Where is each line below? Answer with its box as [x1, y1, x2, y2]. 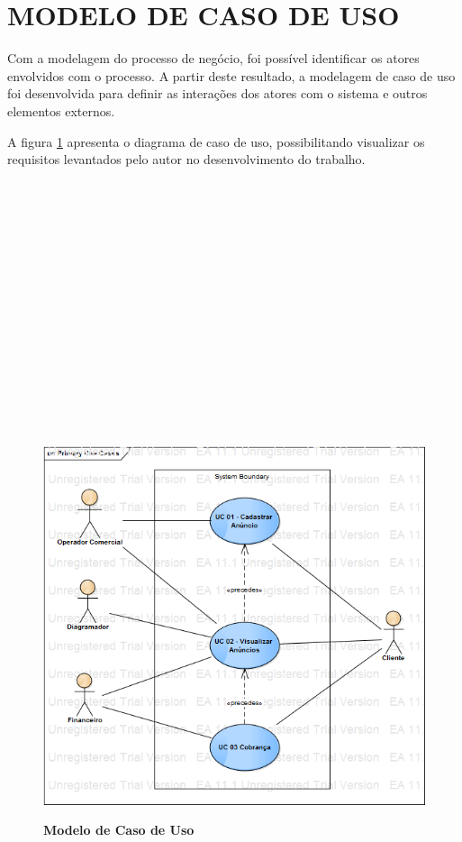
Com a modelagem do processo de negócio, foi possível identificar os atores [7, 49, 420, 68]
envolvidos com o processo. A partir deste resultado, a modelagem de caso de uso [7, 66, 456, 85]
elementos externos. [7, 101, 115, 120]
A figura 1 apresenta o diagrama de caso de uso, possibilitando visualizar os [7, 132, 425, 151]
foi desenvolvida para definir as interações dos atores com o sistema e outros [7, 84, 428, 103]
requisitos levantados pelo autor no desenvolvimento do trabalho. [7, 150, 366, 169]
